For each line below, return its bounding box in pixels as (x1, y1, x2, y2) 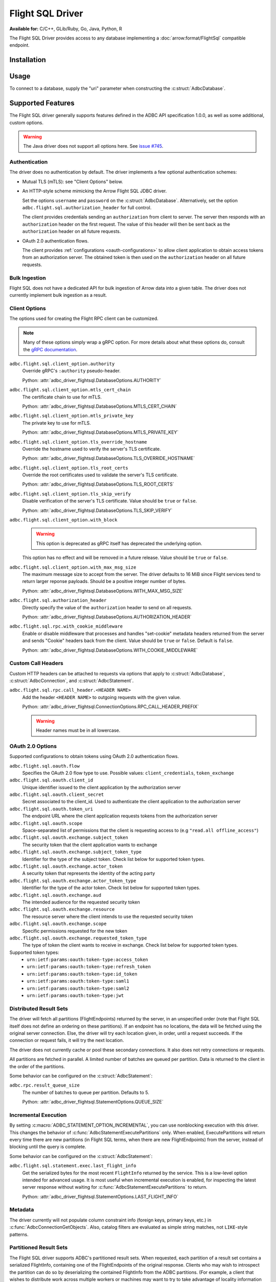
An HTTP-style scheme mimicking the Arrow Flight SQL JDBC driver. (22, 188, 167, 194)
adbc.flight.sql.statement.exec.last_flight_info (9, 1163, 136, 1169)
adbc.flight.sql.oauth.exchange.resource (9, 907, 115, 912)
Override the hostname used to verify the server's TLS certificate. (22, 446, 161, 452)
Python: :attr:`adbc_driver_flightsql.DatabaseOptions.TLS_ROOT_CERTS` (22, 481, 174, 487)
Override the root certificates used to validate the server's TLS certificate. (22, 472, 178, 478)
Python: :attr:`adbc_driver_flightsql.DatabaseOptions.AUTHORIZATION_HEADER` (22, 613, 192, 620)
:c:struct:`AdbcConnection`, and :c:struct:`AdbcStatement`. (9, 677, 134, 684)
